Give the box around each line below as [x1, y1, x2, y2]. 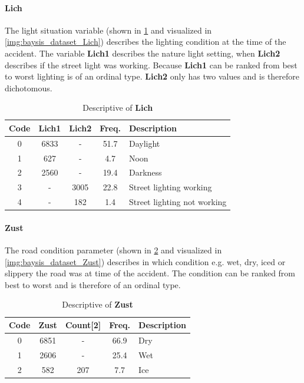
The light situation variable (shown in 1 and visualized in [5, 24, 212, 36]
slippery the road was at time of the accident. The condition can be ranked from [5, 267, 296, 279]
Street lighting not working [128, 196, 227, 208]
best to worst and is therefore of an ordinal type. [5, 278, 181, 290]
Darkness [128, 166, 162, 179]
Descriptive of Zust [62, 298, 133, 311]
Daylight [128, 137, 160, 149]
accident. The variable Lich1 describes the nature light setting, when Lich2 [5, 47, 280, 59]
